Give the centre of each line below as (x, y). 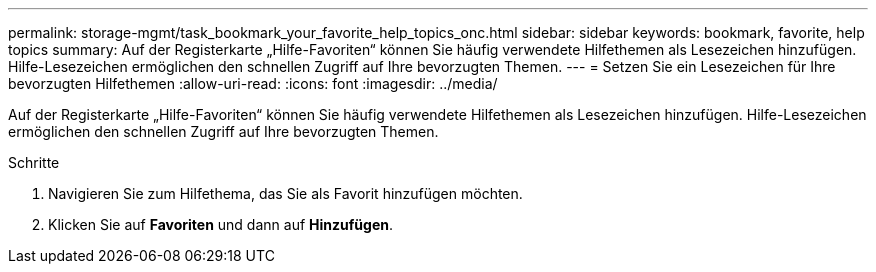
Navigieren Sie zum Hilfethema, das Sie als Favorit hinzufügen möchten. (285, 193)
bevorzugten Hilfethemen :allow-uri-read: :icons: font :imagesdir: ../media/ (253, 83)
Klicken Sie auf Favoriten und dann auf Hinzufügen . (220, 224)
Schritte (34, 162)
